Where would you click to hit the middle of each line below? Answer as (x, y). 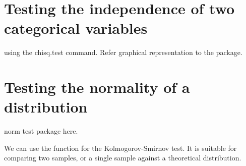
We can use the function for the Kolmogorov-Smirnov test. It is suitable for (120, 148)
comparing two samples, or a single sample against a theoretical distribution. (123, 158)
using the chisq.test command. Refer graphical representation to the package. (123, 52)
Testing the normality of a (97, 87)
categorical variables (76, 28)
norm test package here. (41, 131)
